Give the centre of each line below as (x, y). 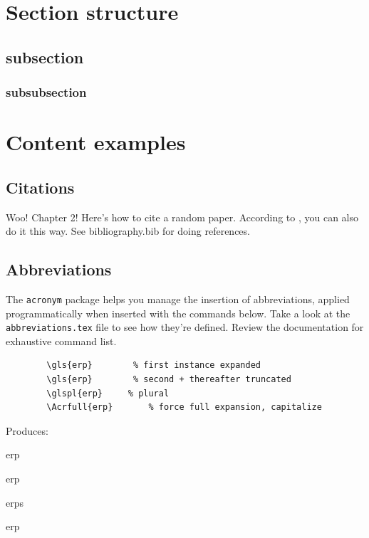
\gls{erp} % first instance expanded (154, 365)
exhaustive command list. (61, 341)
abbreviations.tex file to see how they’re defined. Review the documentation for (185, 327)
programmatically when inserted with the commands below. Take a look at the (178, 313)
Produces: (27, 430)
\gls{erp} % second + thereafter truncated (169, 380)
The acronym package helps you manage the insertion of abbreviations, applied (178, 299)
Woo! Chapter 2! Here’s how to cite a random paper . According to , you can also (182, 217)
